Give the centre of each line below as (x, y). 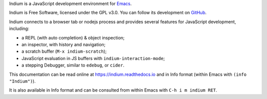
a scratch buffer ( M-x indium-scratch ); (64, 51)
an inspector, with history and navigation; (64, 44)
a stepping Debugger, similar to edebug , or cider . (73, 65)
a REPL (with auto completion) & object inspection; (73, 37)
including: (19, 29)
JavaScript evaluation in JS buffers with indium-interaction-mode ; (93, 58)
